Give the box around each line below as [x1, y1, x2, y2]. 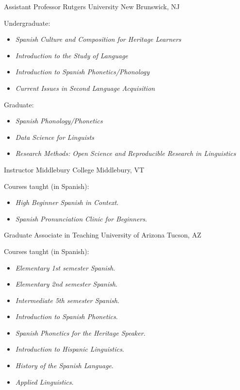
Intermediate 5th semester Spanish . [15, 295, 120, 305]
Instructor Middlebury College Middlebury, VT [4, 164, 144, 174]
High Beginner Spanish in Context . [15, 197, 119, 207]
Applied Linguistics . [15, 376, 74, 387]
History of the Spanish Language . [15, 360, 113, 371]
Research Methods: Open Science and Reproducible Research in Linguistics [15, 148, 236, 158]
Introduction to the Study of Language [15, 50, 128, 60]
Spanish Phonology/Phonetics [15, 116, 103, 126]
